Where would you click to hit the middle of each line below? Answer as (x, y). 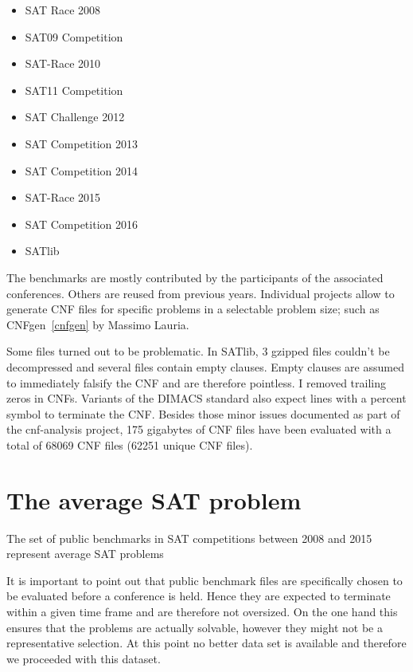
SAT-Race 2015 (63, 197)
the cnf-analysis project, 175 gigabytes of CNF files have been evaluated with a (199, 429)
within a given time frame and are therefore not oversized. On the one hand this (202, 611)
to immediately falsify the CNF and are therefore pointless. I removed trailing (197, 382)
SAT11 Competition (74, 90)
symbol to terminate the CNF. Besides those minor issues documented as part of (203, 413)
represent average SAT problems (85, 554)
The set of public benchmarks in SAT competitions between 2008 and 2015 (189, 538)
